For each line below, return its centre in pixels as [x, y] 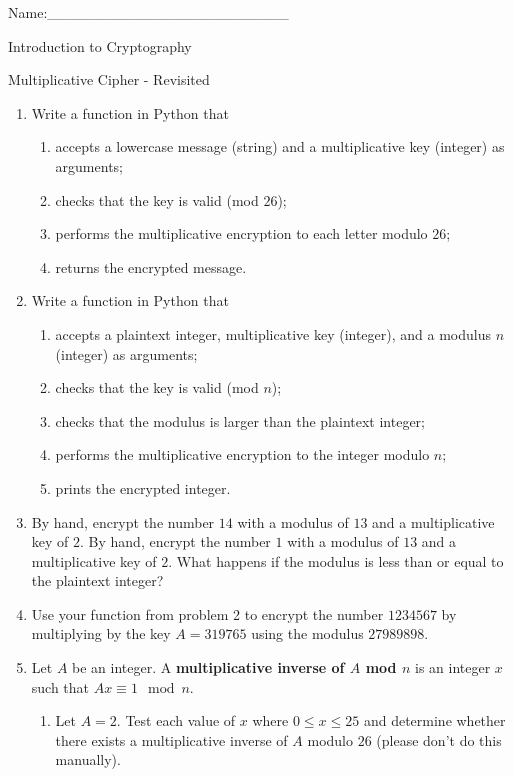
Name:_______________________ [148, 12]
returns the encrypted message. [151, 266]
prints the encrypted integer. [143, 487]
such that [60, 686]
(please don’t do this [439, 739]
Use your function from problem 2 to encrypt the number [207, 613]
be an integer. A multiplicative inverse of [208, 667]
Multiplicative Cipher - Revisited [109, 79]
